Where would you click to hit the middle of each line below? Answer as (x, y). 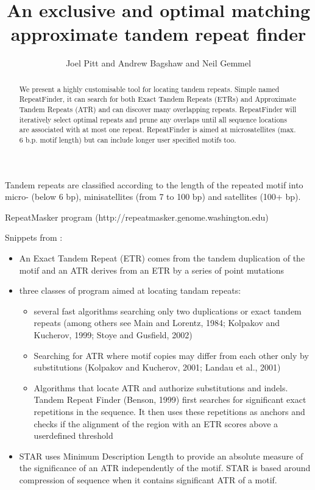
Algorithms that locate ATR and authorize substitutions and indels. (161, 387)
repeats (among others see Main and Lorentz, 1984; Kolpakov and (157, 323)
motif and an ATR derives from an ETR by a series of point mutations (152, 270)
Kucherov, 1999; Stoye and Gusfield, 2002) (113, 334)
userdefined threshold (73, 435)
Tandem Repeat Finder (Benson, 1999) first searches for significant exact (170, 399)
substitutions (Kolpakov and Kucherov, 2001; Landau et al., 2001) (157, 367)
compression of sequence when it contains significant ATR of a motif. (148, 479)
